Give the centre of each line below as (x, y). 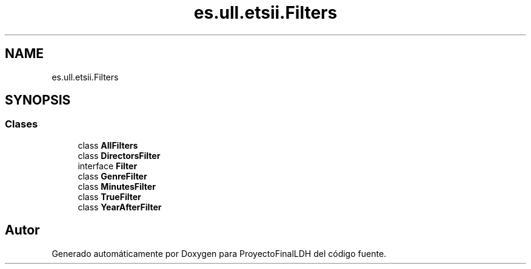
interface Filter (108, 166)
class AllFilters (108, 145)
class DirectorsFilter (119, 155)
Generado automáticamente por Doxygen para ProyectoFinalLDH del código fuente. (219, 253)
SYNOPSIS (38, 100)
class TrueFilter (109, 196)
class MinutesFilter (117, 186)
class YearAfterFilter (120, 207)
